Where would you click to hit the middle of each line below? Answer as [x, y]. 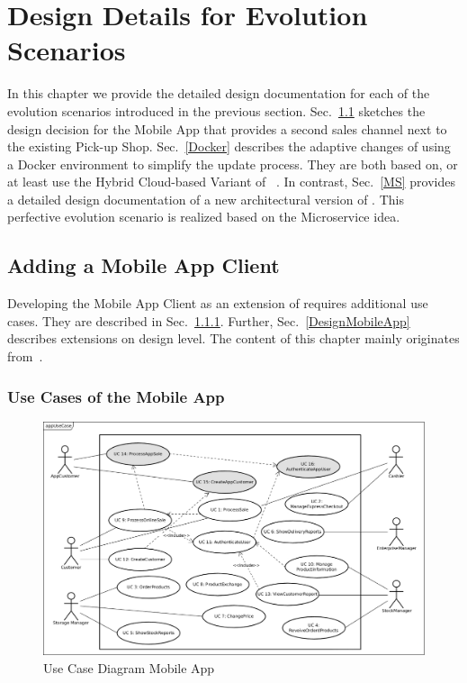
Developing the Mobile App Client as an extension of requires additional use [218, 303]
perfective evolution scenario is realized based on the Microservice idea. [204, 217]
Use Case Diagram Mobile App [129, 668]
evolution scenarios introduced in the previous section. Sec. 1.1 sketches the [216, 110]
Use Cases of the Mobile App [116, 396]
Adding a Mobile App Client [144, 265]
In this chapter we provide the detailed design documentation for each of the [219, 93]
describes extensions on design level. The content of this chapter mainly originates [233, 338]
